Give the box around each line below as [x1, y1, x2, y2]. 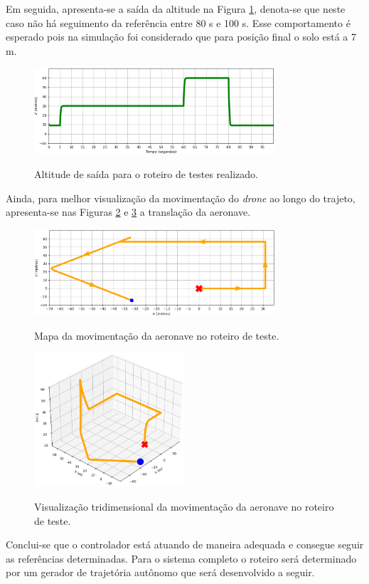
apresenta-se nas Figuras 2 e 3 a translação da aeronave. [6, 204, 251, 219]
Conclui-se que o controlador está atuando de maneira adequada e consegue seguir [6, 537, 364, 552]
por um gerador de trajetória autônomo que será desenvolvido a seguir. [6, 565, 315, 580]
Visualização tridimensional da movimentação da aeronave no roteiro [34, 499, 334, 514]
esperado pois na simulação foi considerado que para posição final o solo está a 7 [6, 29, 356, 44]
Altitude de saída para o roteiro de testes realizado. [34, 166, 258, 181]
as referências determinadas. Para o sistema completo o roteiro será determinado [6, 551, 357, 565]
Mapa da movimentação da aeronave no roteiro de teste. [34, 328, 279, 343]
